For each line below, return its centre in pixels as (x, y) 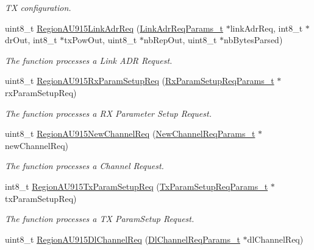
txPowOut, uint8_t (101, 40)
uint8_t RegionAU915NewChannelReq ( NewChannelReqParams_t (130, 134)
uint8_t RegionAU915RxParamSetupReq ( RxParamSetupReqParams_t (140, 81)
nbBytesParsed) (253, 40)
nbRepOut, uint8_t (180, 40)
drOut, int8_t (31, 40)
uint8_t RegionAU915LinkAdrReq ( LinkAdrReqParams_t (114, 28)
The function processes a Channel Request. (84, 166)
